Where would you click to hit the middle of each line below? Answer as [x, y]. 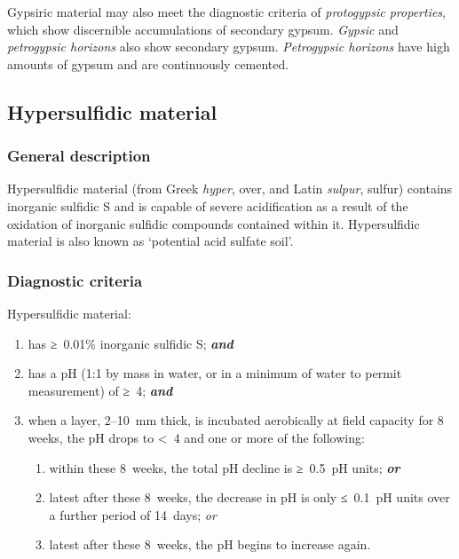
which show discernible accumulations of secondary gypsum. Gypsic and [203, 29]
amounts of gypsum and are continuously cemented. [148, 63]
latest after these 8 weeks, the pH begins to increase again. [210, 544]
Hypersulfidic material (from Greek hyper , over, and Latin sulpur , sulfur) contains [230, 189]
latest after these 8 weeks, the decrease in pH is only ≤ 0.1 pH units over [249, 497]
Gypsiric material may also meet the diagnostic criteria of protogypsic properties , [227, 12]
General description [79, 156]
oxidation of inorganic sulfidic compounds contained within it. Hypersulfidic [214, 223]
